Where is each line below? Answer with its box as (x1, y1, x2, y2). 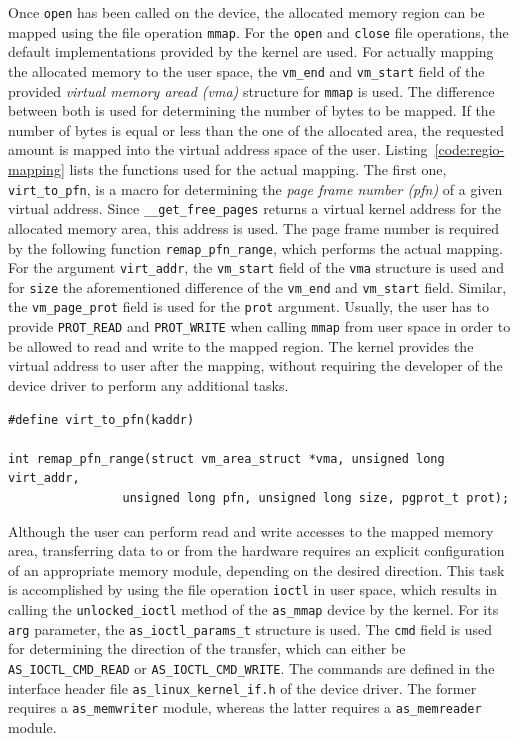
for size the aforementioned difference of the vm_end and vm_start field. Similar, (8, 276, 507, 297)
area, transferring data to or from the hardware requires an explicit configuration (8, 540, 505, 561)
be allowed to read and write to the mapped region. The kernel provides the (8, 335, 474, 356)
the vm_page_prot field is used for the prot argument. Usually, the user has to (8, 296, 489, 317)
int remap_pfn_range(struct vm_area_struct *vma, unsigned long (8, 451, 445, 466)
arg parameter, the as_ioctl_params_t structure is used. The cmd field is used (8, 618, 493, 639)
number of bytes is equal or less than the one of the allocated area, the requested (8, 119, 504, 140)
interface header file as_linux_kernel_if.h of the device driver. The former (8, 677, 477, 698)
